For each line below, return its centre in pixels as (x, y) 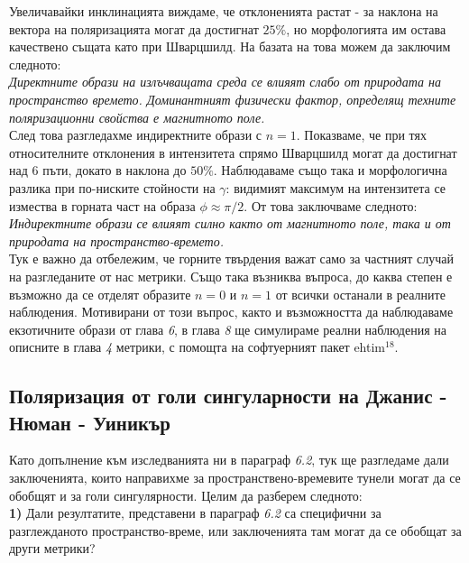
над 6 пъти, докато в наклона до (98, 170)
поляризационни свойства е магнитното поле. (137, 117)
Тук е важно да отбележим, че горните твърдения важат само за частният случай (231, 258)
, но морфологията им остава (366, 28)
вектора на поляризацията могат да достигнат (134, 28)
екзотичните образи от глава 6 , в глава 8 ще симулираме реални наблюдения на (228, 329)
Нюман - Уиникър (90, 422)
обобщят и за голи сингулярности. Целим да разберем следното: (186, 495)
